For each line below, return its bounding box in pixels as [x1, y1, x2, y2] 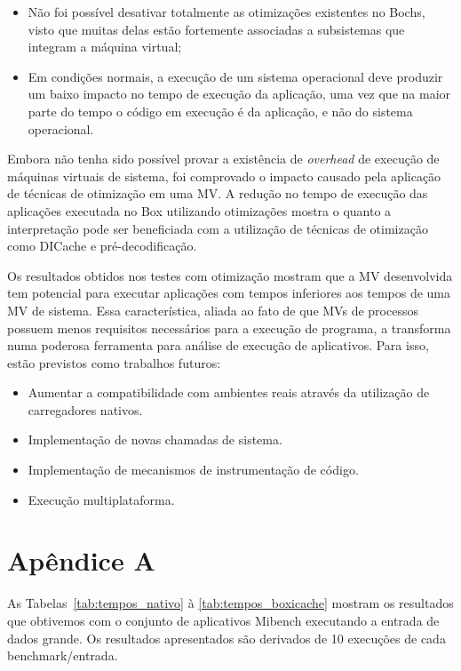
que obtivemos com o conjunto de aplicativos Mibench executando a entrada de [7, 611, 440, 629]
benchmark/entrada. [7, 646, 118, 665]
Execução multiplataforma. [28, 490, 175, 508]
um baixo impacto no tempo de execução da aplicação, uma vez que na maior [28, 84, 451, 103]
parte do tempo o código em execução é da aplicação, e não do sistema [28, 101, 413, 120]
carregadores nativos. [28, 400, 143, 419]
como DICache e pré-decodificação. [7, 236, 197, 255]
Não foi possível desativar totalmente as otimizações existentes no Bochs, [28, 3, 425, 20]
